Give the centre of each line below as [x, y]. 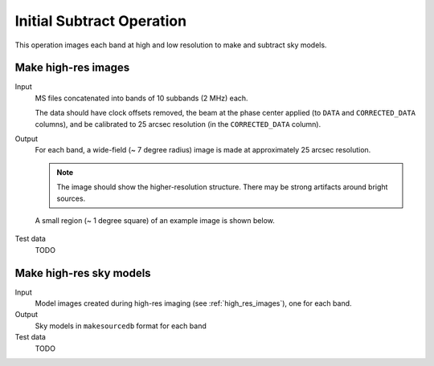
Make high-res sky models [83, 273]
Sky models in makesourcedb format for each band [121, 326]
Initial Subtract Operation [101, 21]
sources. [71, 198]
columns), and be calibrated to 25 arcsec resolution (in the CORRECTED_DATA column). [178, 124]
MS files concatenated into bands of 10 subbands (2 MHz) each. [141, 98]
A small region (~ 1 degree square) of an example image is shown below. [155, 220]
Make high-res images [72, 68]
